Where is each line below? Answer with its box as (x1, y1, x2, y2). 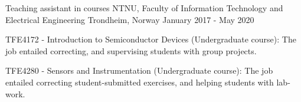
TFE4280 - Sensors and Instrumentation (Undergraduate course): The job (5, 64, 273, 77)
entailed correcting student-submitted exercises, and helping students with (5, 75, 274, 88)
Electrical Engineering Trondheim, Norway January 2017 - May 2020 (5, 13, 254, 25)
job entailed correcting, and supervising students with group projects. (5, 44, 257, 57)
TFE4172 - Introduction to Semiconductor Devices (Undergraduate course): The (5, 33, 296, 45)
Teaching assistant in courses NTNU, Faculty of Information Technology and (5, 2, 283, 14)
